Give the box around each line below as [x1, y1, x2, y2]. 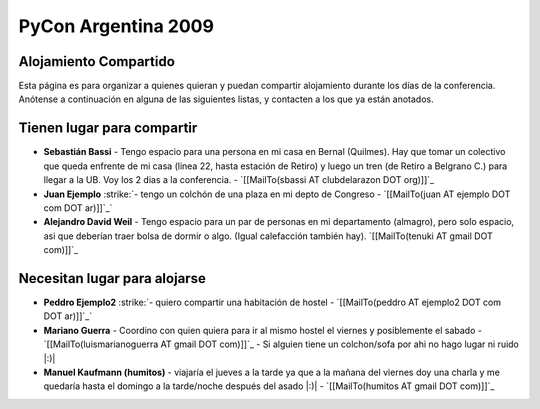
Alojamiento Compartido [18, 53, 175, 70]
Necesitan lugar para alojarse [18, 270, 207, 287]
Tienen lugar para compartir [18, 120, 198, 137]
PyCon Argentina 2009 [18, 15, 215, 37]
